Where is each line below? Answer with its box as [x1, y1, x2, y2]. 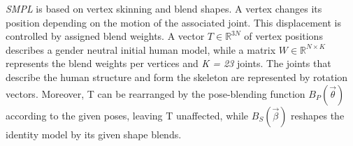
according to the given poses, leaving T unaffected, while [6, 108, 249, 122]
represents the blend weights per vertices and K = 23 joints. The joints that [6, 56, 331, 71]
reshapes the [291, 108, 345, 122]
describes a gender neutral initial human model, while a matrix [6, 42, 276, 57]
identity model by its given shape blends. [6, 126, 182, 141]
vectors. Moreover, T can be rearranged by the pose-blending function [6, 86, 305, 101]
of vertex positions [244, 29, 323, 43]
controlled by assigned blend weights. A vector [6, 29, 205, 43]
